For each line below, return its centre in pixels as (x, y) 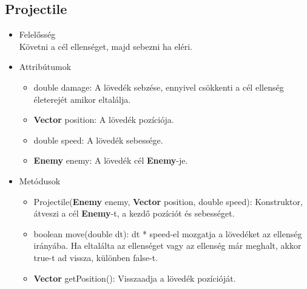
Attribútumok (45, 67)
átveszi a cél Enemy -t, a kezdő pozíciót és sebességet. (134, 213)
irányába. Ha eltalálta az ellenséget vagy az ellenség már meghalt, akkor (167, 245)
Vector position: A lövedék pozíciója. (104, 120)
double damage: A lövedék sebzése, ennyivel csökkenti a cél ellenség (159, 87)
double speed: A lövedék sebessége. (98, 140)
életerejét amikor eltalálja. (82, 99)
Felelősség (37, 34)
